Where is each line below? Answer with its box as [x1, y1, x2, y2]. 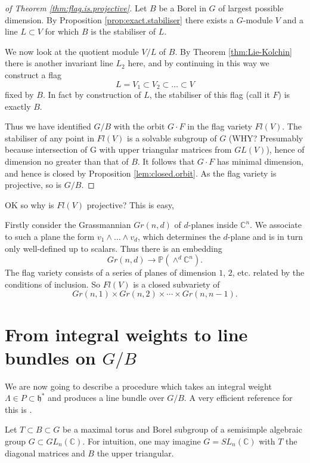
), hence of [266, 143, 305, 156]
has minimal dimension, [217, 155, 303, 167]
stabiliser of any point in [5, 131, 94, 144]
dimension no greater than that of [5, 155, 129, 167]
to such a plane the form [5, 230, 95, 242]
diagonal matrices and [5, 446, 85, 459]
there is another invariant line [5, 57, 113, 69]
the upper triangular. [97, 446, 174, 459]
